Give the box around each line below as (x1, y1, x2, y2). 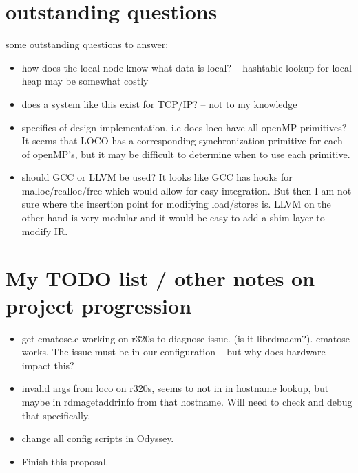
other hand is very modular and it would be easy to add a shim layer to (21, 210, 325, 225)
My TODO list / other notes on (6, 264, 315, 292)
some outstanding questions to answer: (6, 37, 169, 52)
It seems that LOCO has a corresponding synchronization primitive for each (21, 133, 343, 148)
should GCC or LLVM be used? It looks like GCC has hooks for (21, 170, 293, 184)
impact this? (21, 357, 74, 372)
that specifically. (21, 408, 91, 422)
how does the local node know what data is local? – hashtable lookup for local (21, 60, 352, 74)
